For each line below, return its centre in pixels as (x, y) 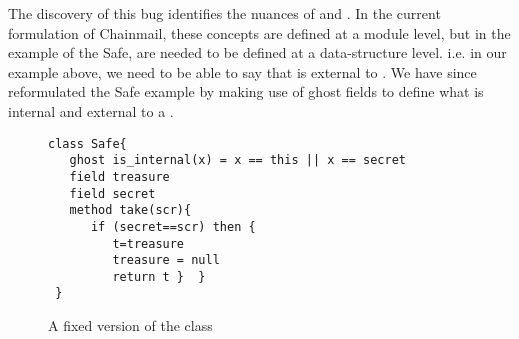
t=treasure (148, 243)
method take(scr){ (130, 210)
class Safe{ (87, 143)
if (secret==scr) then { (173, 226)
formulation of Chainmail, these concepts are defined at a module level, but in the (259, 32)
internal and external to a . (91, 110)
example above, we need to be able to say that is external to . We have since (242, 71)
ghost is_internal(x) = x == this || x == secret (237, 160)
